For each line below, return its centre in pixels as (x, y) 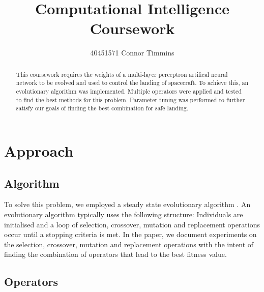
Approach (39, 150)
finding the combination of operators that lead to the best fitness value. (115, 254)
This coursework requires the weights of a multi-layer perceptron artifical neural (122, 74)
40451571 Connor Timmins (132, 53)
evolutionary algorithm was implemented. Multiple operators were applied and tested (129, 91)
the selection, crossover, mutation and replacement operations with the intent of (129, 244)
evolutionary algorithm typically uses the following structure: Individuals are (124, 214)
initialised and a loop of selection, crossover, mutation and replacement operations (132, 224)
